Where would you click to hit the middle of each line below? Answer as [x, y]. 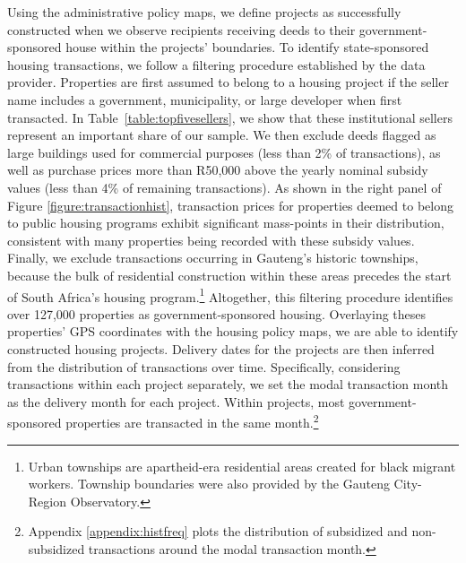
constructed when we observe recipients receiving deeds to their [181, 29]
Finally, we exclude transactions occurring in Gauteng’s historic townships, [213, 258]
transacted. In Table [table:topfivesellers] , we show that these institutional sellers [230, 117]
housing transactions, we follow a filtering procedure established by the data [216, 64]
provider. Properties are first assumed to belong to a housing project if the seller [228, 82]
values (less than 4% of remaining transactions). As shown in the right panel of [224, 187]
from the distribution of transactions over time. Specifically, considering [204, 366]
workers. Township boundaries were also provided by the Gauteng [209, 484]
